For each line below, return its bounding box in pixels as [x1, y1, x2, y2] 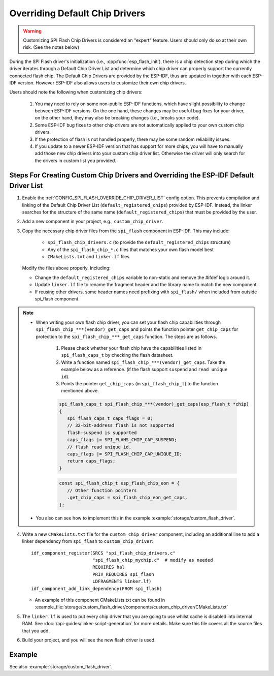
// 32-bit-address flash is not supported [66, 422, 175, 428]
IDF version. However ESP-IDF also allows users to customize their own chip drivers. [9, 79, 186, 86]
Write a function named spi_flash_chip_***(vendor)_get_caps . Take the [61, 359, 226, 365]
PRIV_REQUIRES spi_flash [92, 571, 154, 577]
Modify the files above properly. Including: [22, 265, 111, 271]
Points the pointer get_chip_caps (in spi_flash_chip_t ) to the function [61, 380, 218, 386]
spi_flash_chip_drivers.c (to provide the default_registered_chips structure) [47, 239, 231, 245]
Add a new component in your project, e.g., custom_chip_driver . [22, 219, 163, 225]
